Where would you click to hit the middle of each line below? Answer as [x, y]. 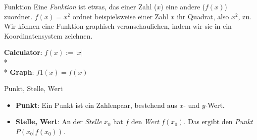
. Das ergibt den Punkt [218, 121]
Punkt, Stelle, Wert [33, 88]
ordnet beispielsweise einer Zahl [120, 16]
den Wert [145, 121]
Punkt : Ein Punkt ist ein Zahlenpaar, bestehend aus [96, 105]
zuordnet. [18, 16]
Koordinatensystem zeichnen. [48, 35]
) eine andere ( [183, 6]
